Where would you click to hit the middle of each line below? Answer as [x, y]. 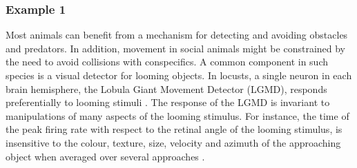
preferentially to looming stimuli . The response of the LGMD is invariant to [168, 102]
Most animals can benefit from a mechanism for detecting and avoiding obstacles [177, 35]
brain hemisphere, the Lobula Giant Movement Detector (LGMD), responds [166, 88]
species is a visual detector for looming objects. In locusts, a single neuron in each [179, 75]
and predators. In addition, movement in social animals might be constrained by [175, 48]
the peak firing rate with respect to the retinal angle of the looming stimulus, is [174, 129]
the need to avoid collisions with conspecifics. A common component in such [167, 62]
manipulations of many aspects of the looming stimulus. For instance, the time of [177, 115]
